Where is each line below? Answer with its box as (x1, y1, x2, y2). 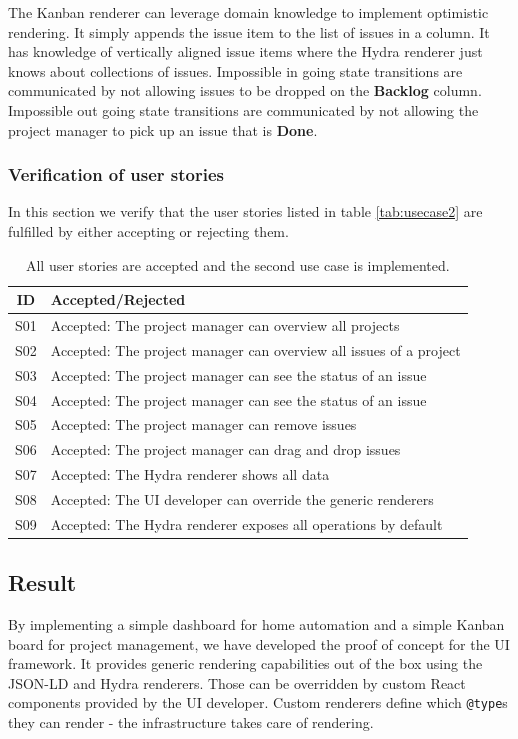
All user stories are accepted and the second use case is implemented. (25, 254, 450, 275)
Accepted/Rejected (50, 289, 186, 310)
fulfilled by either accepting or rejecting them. (8, 220, 289, 241)
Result (8, 567, 77, 598)
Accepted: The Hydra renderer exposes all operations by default (50, 513, 443, 534)
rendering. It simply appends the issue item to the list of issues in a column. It (8, 21, 490, 42)
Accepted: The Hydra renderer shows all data (50, 464, 330, 485)
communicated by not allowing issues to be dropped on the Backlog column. (8, 80, 482, 101)
